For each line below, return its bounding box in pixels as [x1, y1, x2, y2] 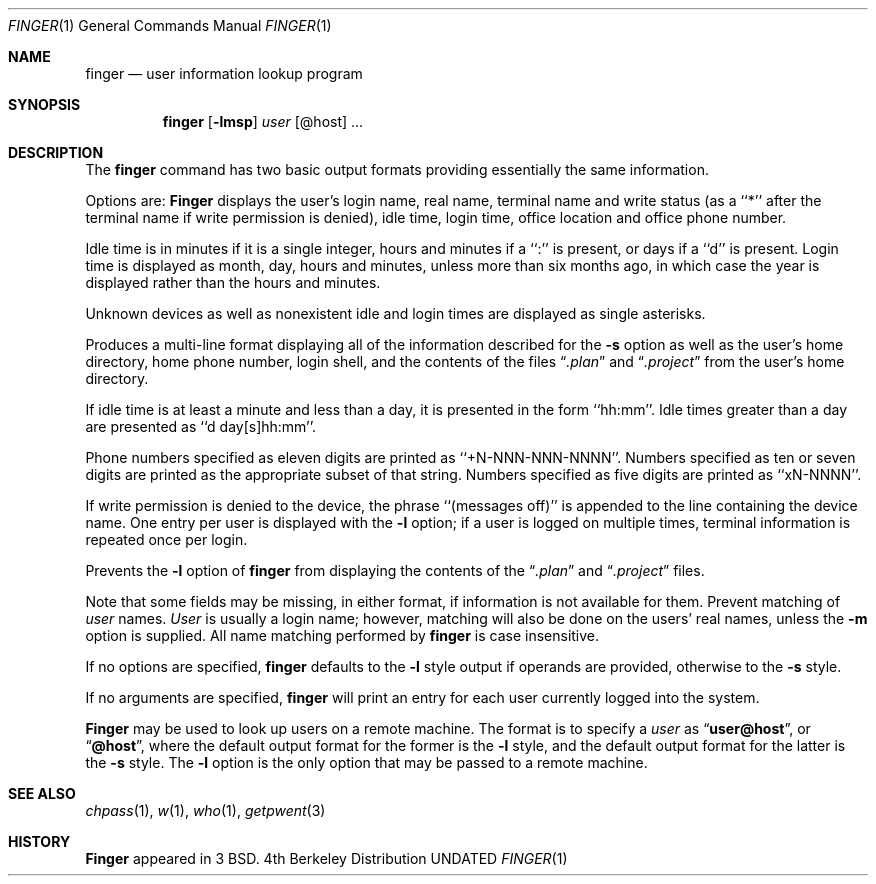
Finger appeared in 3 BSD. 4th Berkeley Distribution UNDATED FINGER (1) [85, 850, 568, 867]
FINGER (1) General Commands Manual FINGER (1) [8, 17, 332, 34]
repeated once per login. [85, 531, 248, 548]
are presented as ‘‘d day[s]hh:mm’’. [85, 418, 317, 435]
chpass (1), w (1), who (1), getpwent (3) [85, 802, 326, 819]
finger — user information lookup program [85, 65, 363, 82]
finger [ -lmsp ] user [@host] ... [162, 113, 364, 130]
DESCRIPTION [8, 144, 104, 161]
